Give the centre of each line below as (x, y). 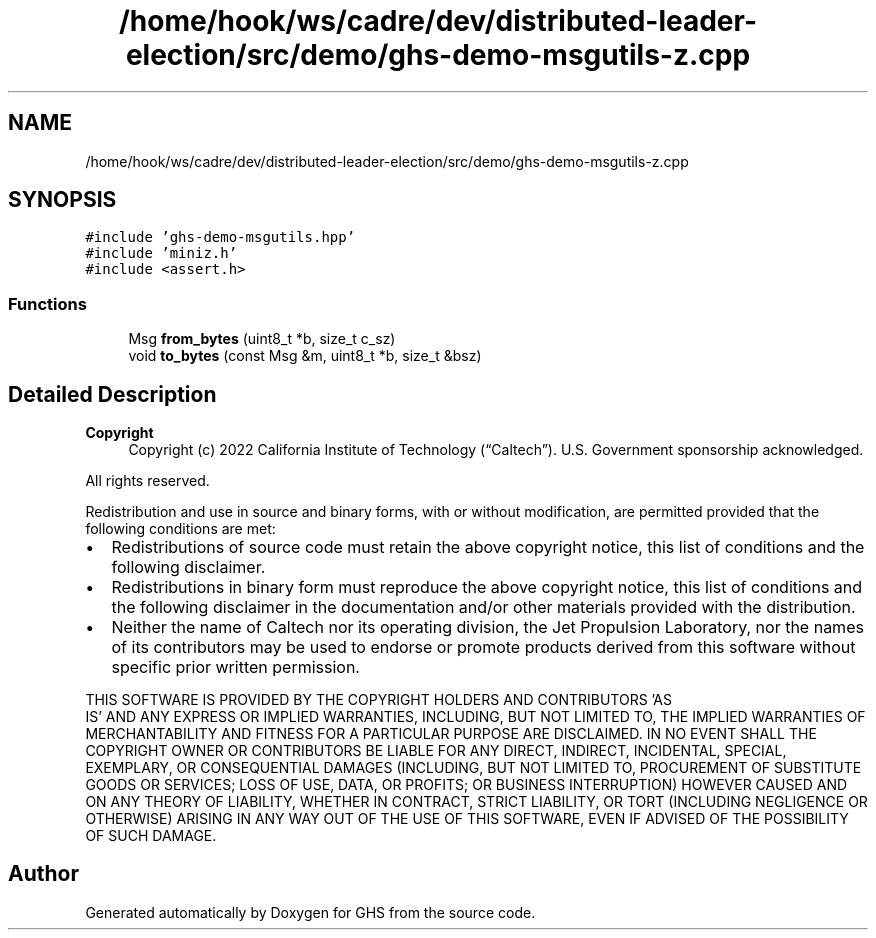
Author (43, 874)
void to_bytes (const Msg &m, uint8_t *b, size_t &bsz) (305, 356)
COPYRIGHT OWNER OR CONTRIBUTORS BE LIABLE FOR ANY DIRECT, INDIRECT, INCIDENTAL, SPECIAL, (436, 751)
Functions (47, 303)
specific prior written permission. (235, 667)
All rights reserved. (147, 481)
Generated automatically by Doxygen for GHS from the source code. (310, 912)
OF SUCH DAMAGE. (151, 836)
